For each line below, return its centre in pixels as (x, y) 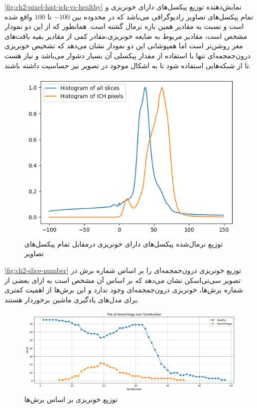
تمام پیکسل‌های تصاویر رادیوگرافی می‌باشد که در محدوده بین (163, 16)
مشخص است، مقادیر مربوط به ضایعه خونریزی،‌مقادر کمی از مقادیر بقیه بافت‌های (126, 36)
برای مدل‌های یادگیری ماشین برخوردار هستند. (72, 299)
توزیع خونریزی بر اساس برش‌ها (71, 399)
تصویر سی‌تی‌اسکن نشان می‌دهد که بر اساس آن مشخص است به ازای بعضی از (123, 280)
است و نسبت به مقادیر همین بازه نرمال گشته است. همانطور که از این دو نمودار (124, 26)
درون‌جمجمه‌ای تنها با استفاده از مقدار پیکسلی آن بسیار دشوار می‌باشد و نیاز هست (128, 55)
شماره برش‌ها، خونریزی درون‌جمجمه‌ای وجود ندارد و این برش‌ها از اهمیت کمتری (124, 290)
